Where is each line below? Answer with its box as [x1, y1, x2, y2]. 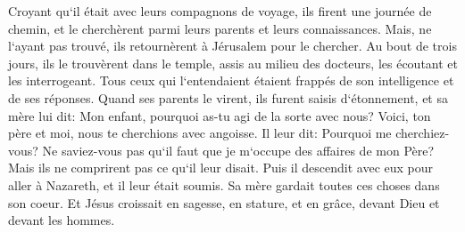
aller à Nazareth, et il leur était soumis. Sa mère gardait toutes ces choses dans [8, 175, 440, 194]
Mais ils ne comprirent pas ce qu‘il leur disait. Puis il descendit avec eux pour [8, 158, 434, 177]
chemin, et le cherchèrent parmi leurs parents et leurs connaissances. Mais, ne [8, 19, 432, 37]
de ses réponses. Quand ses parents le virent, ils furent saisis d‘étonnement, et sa [8, 88, 448, 107]
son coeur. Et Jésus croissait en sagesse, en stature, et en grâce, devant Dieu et [8, 193, 440, 212]
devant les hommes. [8, 211, 115, 229]
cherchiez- [395, 124, 450, 142]
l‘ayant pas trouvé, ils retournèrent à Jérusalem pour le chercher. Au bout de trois [8, 36, 457, 55]
